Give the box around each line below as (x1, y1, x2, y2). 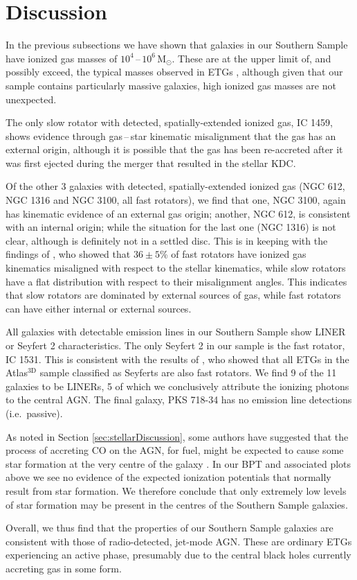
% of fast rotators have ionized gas (160, 247, 306, 261)
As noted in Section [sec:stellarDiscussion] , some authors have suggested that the (6, 429, 349, 443)
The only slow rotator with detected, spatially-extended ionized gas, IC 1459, (6, 115, 333, 130)
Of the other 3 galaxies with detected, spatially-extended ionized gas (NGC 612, (6, 179, 345, 193)
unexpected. (6, 91, 57, 106)
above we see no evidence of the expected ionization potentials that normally (6, 470, 331, 484)
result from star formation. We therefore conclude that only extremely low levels (6, 483, 347, 498)
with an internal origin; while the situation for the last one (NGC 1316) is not (6, 220, 336, 234)
